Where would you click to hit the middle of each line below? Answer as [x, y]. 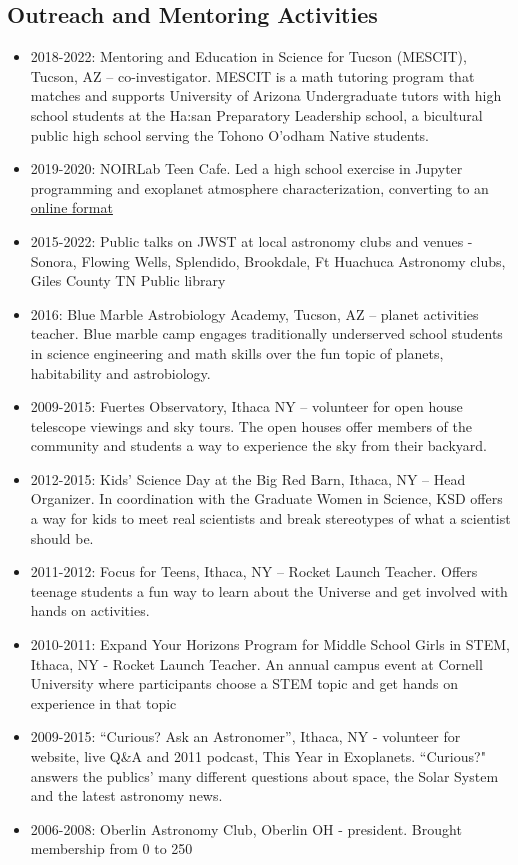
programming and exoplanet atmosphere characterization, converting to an [259, 187]
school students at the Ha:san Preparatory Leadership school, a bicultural [256, 114]
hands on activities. [90, 610]
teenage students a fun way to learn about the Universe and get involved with [269, 590]
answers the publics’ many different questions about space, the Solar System [264, 775]
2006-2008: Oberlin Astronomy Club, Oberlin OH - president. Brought [246, 828]
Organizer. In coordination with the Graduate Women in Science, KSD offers [266, 498]
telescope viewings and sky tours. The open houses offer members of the [251, 425]
